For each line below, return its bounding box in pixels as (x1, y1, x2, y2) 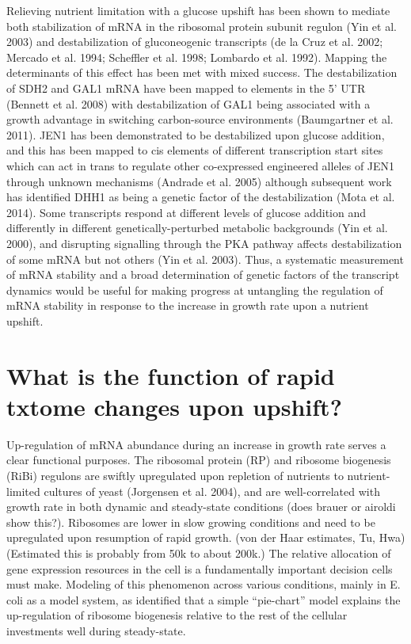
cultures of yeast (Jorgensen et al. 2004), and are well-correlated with (44, 482, 380, 499)
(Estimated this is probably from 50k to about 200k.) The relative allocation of (6, 544, 391, 561)
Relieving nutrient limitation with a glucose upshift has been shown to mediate (6, 2, 390, 18)
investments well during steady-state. (6, 622, 186, 638)
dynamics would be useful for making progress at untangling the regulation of (6, 281, 383, 298)
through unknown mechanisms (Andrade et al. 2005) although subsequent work (6, 173, 392, 189)
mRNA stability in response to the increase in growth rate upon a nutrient (6, 297, 369, 314)
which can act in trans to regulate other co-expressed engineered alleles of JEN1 (6, 157, 395, 173)
